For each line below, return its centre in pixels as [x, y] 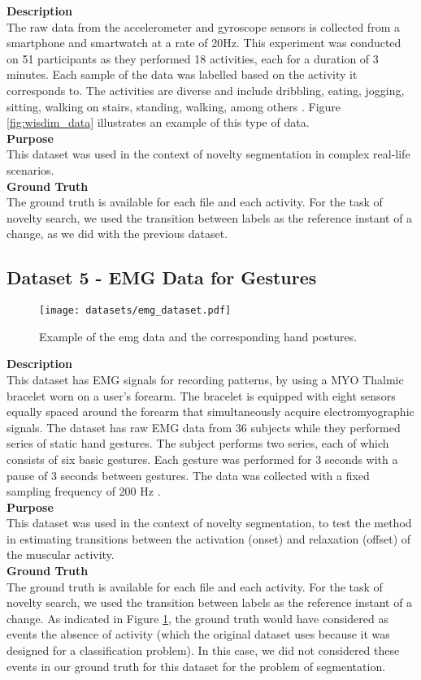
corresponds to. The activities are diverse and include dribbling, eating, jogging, [206, 90]
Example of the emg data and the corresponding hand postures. [198, 336]
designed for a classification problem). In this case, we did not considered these [203, 650]
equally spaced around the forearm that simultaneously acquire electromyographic [210, 411]
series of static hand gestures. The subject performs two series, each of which [198, 443]
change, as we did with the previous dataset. [117, 234]
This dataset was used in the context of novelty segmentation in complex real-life [208, 154]
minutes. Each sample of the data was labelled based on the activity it [182, 74]
